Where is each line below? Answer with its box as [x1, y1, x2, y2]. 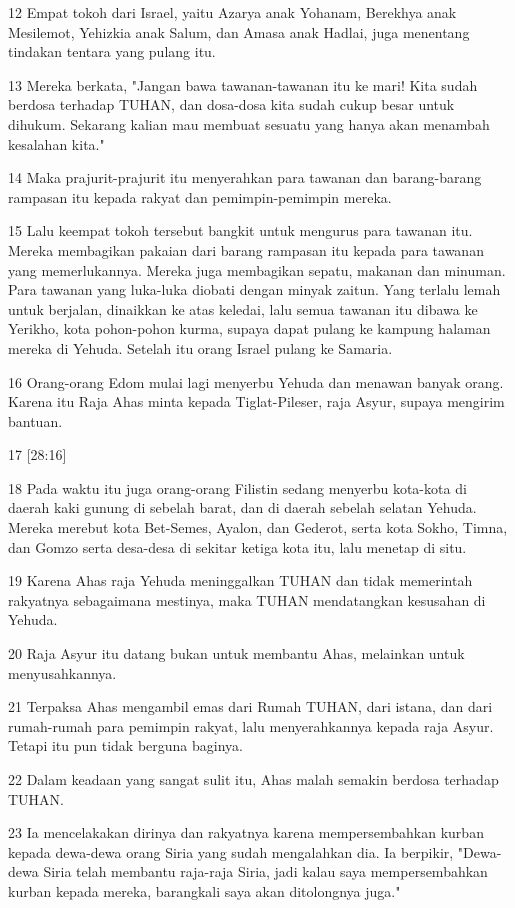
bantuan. [8, 410, 63, 431]
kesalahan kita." [8, 133, 105, 154]
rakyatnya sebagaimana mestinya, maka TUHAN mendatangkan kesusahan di [8, 589, 486, 610]
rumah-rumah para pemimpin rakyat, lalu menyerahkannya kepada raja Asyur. [8, 715, 494, 736]
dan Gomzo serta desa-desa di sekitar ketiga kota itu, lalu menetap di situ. [8, 536, 467, 557]
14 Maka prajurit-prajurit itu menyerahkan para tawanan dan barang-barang [8, 167, 482, 188]
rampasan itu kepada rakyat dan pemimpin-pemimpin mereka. [8, 186, 392, 207]
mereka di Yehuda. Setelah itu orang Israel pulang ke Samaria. [8, 337, 393, 358]
